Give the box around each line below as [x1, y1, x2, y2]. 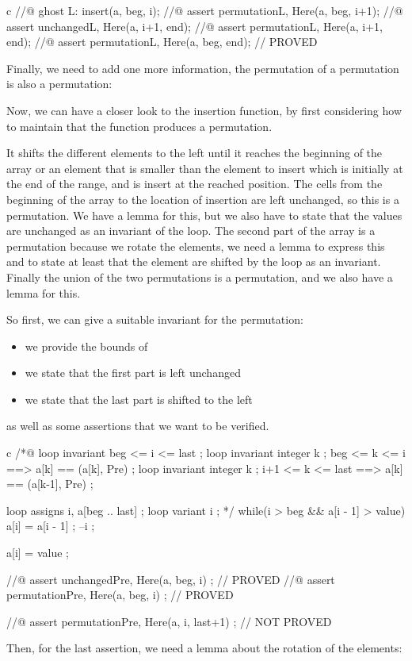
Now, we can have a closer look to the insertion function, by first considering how [6, 102, 402, 118]
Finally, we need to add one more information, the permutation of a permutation [6, 60, 399, 76]
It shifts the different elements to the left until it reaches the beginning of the [6, 144, 383, 161]
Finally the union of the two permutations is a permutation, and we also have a [6, 268, 393, 285]
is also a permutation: [6, 75, 113, 92]
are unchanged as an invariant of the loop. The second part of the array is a [6, 222, 376, 239]
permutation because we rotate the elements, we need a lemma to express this [6, 237, 385, 254]
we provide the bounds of [25, 337, 148, 354]
